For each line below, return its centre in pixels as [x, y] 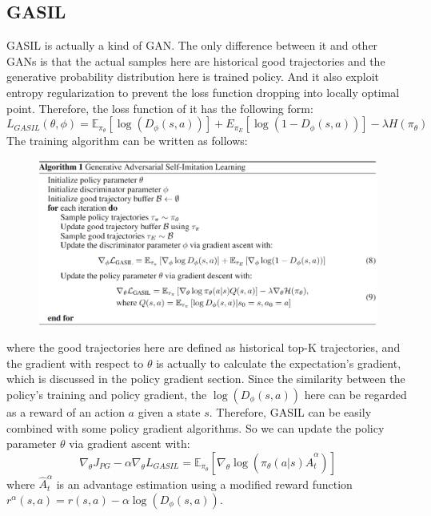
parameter [32, 443]
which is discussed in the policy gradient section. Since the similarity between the [206, 379]
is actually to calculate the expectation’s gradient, [279, 363]
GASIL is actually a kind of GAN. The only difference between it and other [192, 45]
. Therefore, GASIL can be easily [290, 411]
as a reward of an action [66, 411]
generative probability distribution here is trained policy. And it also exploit [193, 77]
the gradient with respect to [75, 363]
